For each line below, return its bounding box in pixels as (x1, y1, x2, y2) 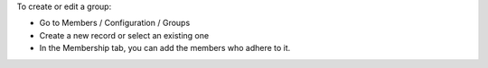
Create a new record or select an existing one (39, 30, 210, 40)
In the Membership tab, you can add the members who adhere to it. (39, 43, 291, 54)
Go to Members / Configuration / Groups (39, 18, 191, 29)
